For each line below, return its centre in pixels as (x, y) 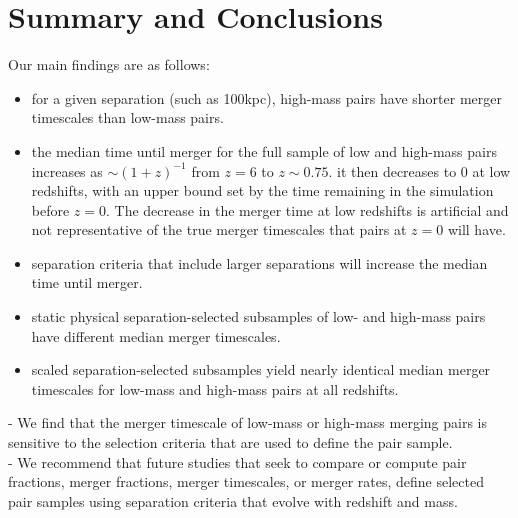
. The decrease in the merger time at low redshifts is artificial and (307, 209)
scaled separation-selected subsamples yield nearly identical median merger (261, 369)
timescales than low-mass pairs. (127, 117)
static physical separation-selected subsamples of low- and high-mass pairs (258, 316)
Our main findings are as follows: (109, 64)
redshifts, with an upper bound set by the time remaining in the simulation (262, 190)
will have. (476, 229)
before (50, 209)
